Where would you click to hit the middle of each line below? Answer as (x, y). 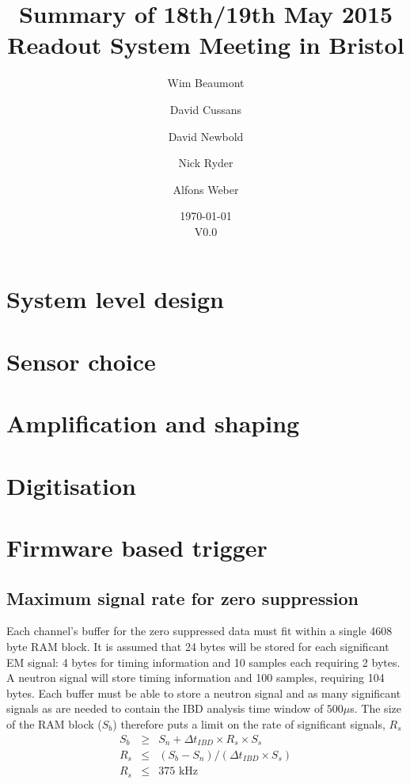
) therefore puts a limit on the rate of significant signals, (249, 723)
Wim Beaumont (206, 83)
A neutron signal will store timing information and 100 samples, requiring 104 (196, 677)
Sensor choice (81, 361)
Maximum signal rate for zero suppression (182, 598)
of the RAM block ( (54, 723)
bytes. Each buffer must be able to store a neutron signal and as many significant (204, 693)
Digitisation (71, 485)
